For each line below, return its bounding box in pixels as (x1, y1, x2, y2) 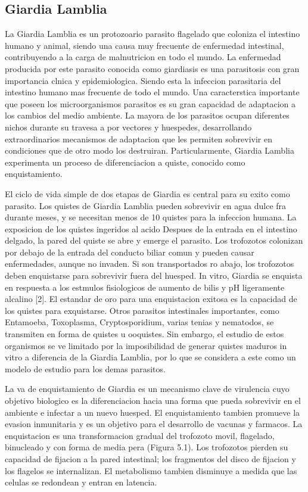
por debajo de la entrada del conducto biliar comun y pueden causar (5, 245, 254, 258)
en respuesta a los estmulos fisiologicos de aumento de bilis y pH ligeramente (5, 281, 285, 293)
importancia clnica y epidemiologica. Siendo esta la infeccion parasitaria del (5, 74, 281, 86)
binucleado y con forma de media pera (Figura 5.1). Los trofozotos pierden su (5, 441, 288, 453)
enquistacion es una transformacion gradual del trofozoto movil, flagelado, (5, 429, 275, 441)
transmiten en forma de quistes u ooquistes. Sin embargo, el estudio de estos (5, 328, 284, 340)
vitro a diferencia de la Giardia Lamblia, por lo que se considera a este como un (5, 351, 296, 363)
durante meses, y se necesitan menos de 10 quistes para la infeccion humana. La (5, 211, 297, 223)
